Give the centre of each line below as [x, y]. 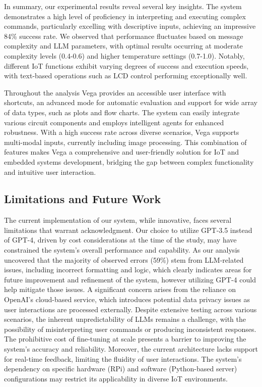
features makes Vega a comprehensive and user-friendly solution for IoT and [122, 152]
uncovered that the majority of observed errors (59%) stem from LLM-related [124, 259]
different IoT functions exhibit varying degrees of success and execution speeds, [126, 65]
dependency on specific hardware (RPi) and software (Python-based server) [121, 369]
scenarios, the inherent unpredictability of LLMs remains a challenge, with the [125, 319]
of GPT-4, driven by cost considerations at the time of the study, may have [120, 240]
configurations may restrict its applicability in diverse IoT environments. [116, 378]
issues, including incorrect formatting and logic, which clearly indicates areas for [128, 270]
